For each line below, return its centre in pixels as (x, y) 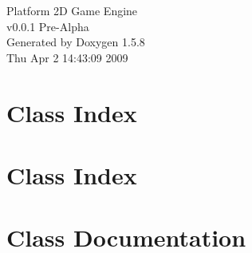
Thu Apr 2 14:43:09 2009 (67, 57)
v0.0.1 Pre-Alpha (48, 26)
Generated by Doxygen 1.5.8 (76, 42)
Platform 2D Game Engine (72, 10)
